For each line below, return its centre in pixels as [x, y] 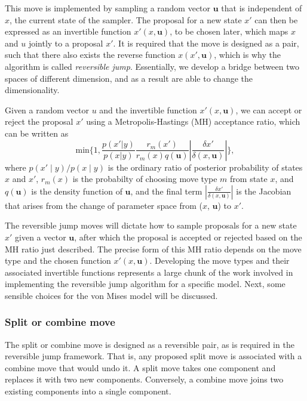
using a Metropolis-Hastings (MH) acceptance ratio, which [193, 121]
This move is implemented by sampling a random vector [108, 8]
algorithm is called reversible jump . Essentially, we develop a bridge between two [152, 66]
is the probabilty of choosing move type [145, 179]
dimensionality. [32, 90]
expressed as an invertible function [68, 31]
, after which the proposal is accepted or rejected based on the [188, 237]
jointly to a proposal [66, 43]
